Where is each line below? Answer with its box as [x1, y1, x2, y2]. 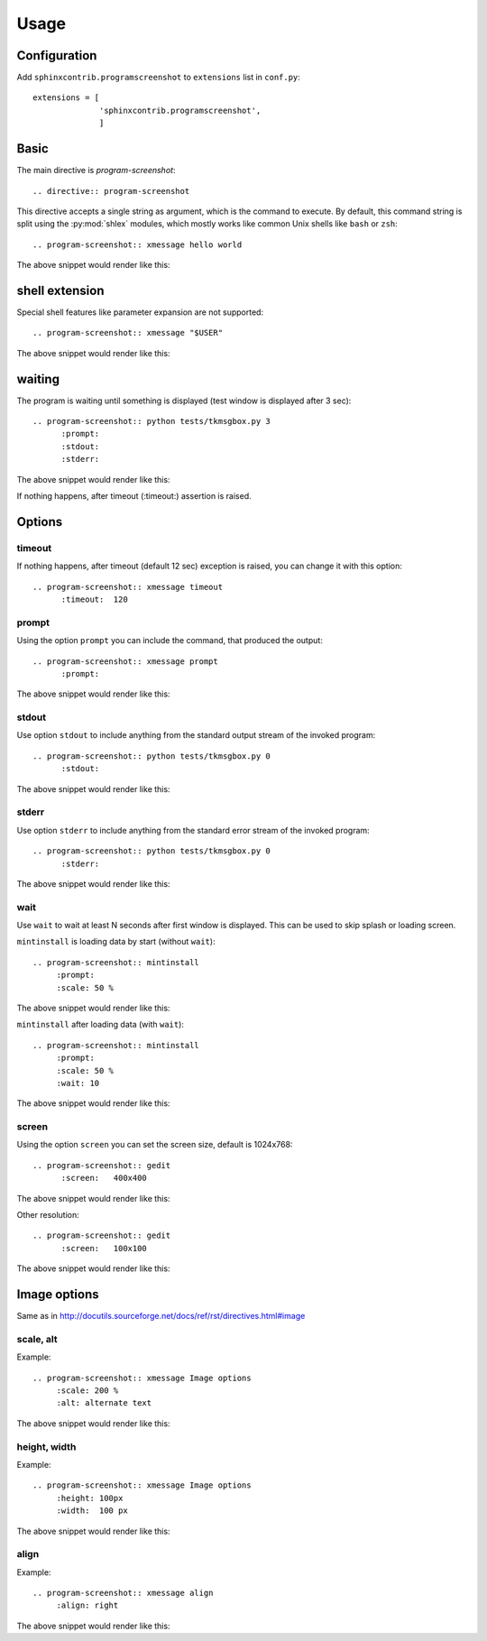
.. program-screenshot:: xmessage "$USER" [32, 327, 224, 338]
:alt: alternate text [56, 1398, 152, 1408]
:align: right [56, 1600, 119, 1610]
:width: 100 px [56, 1506, 128, 1516]
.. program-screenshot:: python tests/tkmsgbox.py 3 [32, 416, 271, 427]
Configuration [16, 48, 97, 63]
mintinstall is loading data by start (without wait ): [16, 936, 216, 947]
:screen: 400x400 [60, 1173, 148, 1184]
